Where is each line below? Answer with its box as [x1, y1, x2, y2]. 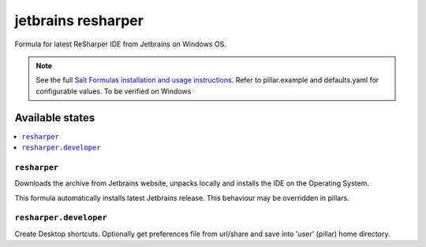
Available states [14, 111, 95, 124]
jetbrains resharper [14, 12, 144, 29]
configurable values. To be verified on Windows [35, 87, 192, 96]
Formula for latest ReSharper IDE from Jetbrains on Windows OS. [14, 39, 226, 49]
